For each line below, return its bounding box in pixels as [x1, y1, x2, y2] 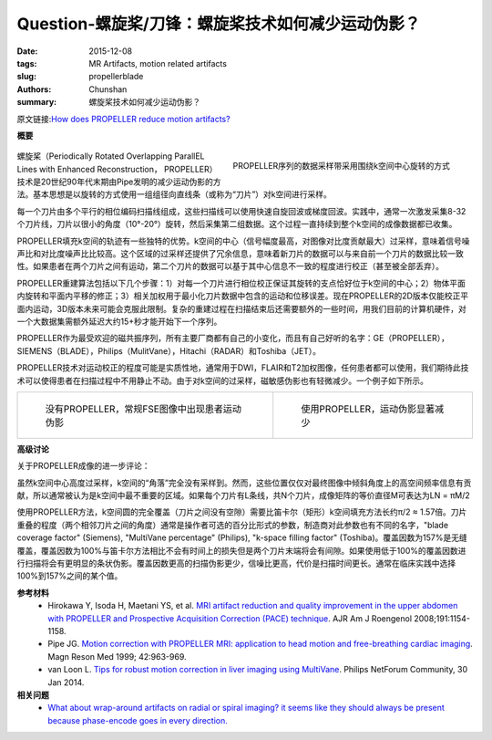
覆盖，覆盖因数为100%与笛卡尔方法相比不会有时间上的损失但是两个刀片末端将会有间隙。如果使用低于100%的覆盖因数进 [16, 545, 466, 556]
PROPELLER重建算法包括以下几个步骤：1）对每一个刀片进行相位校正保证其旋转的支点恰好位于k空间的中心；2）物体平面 [16, 277, 466, 288]
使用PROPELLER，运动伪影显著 [301, 402, 436, 415]
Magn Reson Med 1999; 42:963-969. [47, 651, 187, 662]
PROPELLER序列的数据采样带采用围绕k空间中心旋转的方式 [232, 161, 450, 172]
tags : [16, 57, 37, 68]
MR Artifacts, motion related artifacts [88, 57, 228, 68]
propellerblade [88, 71, 144, 82]
